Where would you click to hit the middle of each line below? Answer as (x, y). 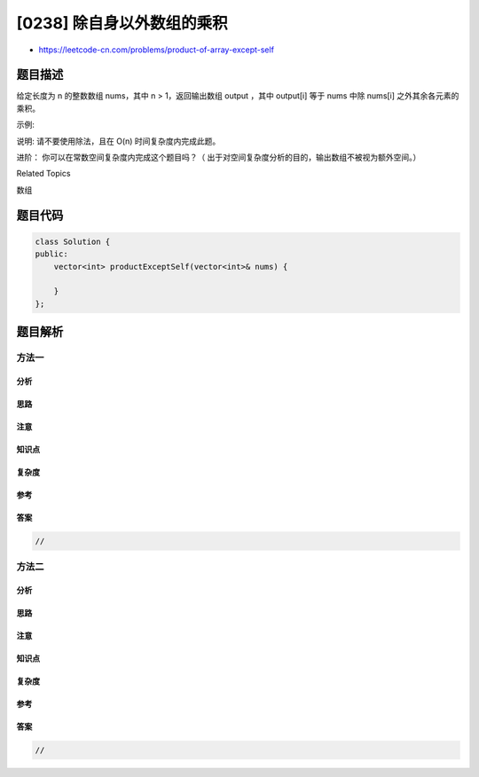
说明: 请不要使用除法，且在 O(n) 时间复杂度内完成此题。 (118, 141)
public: (51, 254)
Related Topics (43, 174)
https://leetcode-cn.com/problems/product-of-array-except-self (157, 50)
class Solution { (73, 241)
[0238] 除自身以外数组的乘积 (122, 23)
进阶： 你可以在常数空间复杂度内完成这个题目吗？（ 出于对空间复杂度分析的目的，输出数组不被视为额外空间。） (219, 157)
